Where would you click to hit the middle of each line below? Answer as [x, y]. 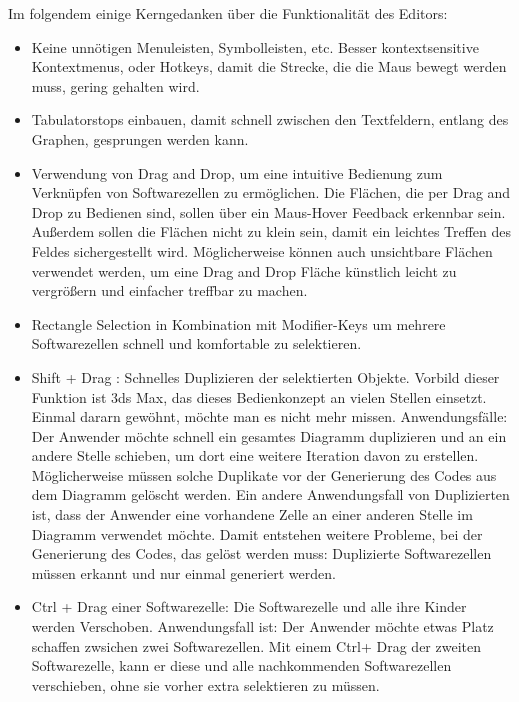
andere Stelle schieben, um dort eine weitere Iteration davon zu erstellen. [255, 455]
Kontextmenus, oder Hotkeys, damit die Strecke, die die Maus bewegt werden [269, 66]
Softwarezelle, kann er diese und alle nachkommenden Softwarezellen [241, 665]
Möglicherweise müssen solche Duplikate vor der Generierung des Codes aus [264, 474]
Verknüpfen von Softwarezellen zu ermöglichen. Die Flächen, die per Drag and [271, 192]
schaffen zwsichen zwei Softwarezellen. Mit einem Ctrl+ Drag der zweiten [256, 645]
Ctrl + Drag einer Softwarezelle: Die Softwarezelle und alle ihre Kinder [249, 606]
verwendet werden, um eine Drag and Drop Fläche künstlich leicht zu [244, 270]
